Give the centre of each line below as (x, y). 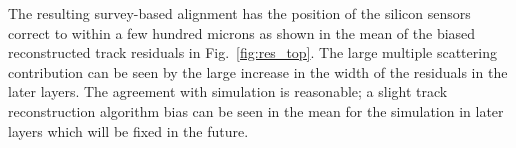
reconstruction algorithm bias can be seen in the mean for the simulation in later (256, 110)
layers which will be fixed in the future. (128, 130)
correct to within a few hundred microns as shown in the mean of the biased (242, 32)
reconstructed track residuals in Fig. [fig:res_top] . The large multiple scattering (252, 52)
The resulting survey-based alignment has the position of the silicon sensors (239, 13)
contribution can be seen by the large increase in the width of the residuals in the (258, 71)
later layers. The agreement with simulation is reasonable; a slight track (228, 91)
